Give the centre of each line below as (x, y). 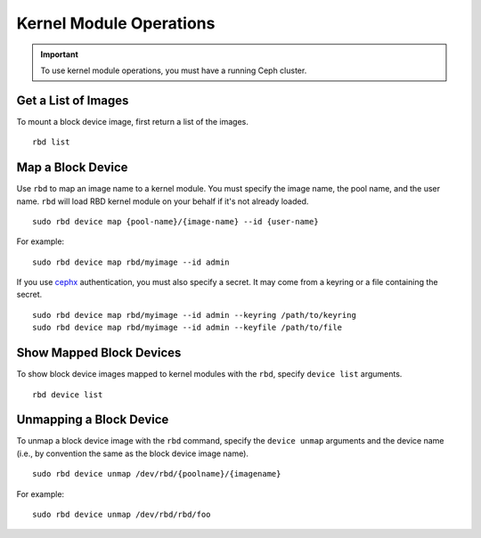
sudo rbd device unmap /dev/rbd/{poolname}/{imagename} (157, 474)
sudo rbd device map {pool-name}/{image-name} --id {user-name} (176, 221)
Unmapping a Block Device (93, 420)
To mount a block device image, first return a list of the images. (132, 121)
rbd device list (68, 395)
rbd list (51, 142)
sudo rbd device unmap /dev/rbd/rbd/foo (122, 515)
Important (60, 54)
